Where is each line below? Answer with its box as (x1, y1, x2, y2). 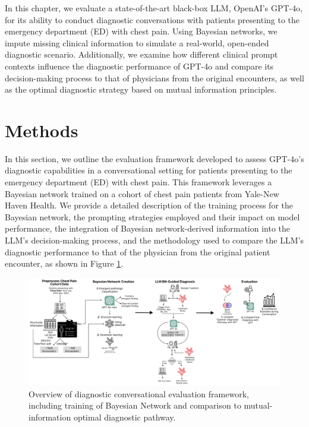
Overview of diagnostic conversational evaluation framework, (29, 387, 249, 400)
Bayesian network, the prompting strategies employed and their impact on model (5, 210, 300, 223)
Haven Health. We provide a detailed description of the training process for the (5, 199, 293, 211)
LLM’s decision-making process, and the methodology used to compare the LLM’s (5, 234, 304, 246)
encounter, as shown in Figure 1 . (5, 257, 124, 270)
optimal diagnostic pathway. (73, 410, 176, 423)
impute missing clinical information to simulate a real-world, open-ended (5, 36, 269, 49)
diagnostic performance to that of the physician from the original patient (5, 245, 270, 258)
